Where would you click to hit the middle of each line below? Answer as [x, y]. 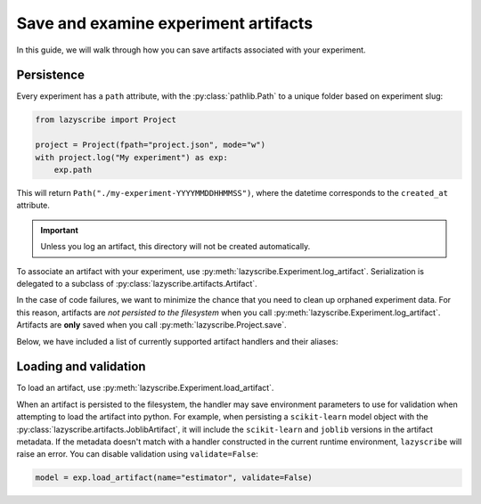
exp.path [73, 170]
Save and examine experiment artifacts [165, 23]
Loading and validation [81, 366]
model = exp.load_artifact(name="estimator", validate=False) [174, 478]
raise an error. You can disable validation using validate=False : [137, 454]
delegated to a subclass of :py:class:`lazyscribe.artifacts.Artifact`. [137, 283]
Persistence [50, 75]
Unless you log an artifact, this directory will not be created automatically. [175, 247]
